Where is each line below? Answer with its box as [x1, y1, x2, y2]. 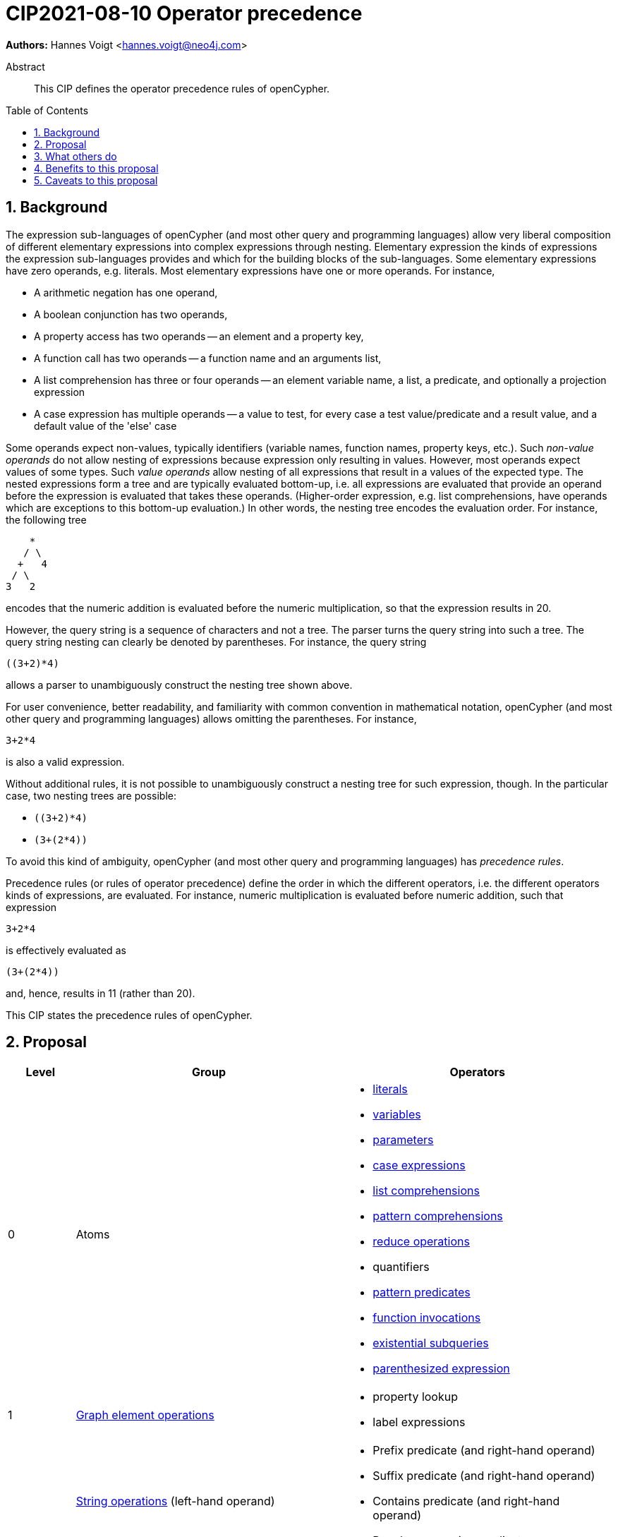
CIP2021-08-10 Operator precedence [6, 1, 363, 25]
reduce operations [372, 1234, 470, 1249]
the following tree [6, 513, 87, 526]
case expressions [372, 1158, 466, 1173]
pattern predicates [372, 1285, 471, 1300]
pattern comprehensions [372, 1209, 503, 1224]
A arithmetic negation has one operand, [34, 286, 218, 299]
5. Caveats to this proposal [34, 174, 158, 186]
